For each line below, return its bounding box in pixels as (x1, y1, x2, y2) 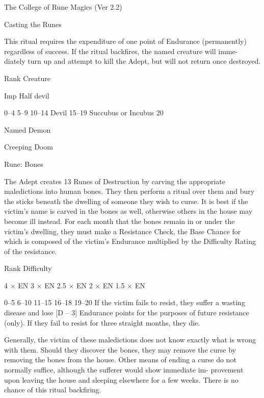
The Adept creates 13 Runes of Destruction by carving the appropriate (4, 176, 226, 186)
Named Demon (4, 124, 51, 135)
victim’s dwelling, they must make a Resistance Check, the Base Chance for (4, 226, 241, 236)
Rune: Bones (4, 158, 43, 169)
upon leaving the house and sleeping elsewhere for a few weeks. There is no (4, 374, 239, 385)
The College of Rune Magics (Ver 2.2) (4, 2, 122, 12)
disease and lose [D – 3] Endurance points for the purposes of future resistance (4, 307, 249, 318)
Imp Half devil (4, 90, 49, 101)
